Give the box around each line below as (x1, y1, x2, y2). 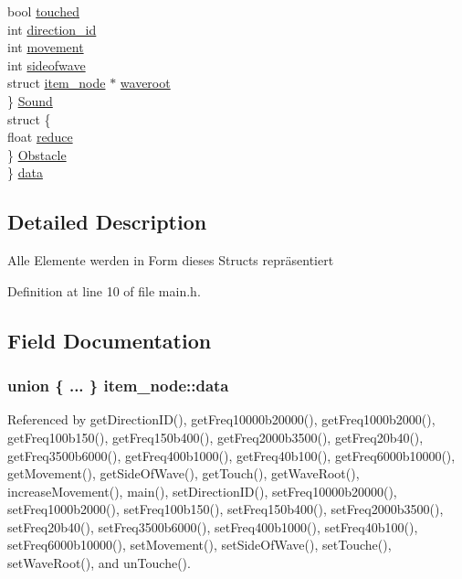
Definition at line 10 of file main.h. (7, 281, 201, 300)
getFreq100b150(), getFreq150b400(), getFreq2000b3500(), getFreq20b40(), (7, 427, 424, 446)
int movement (7, 38, 84, 57)
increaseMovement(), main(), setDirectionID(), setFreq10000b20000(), (7, 481, 397, 500)
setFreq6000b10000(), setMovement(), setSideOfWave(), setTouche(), (7, 535, 392, 554)
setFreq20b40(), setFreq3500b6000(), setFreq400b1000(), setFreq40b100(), (7, 517, 418, 536)
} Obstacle (7, 145, 67, 164)
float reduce (7, 127, 73, 146)
